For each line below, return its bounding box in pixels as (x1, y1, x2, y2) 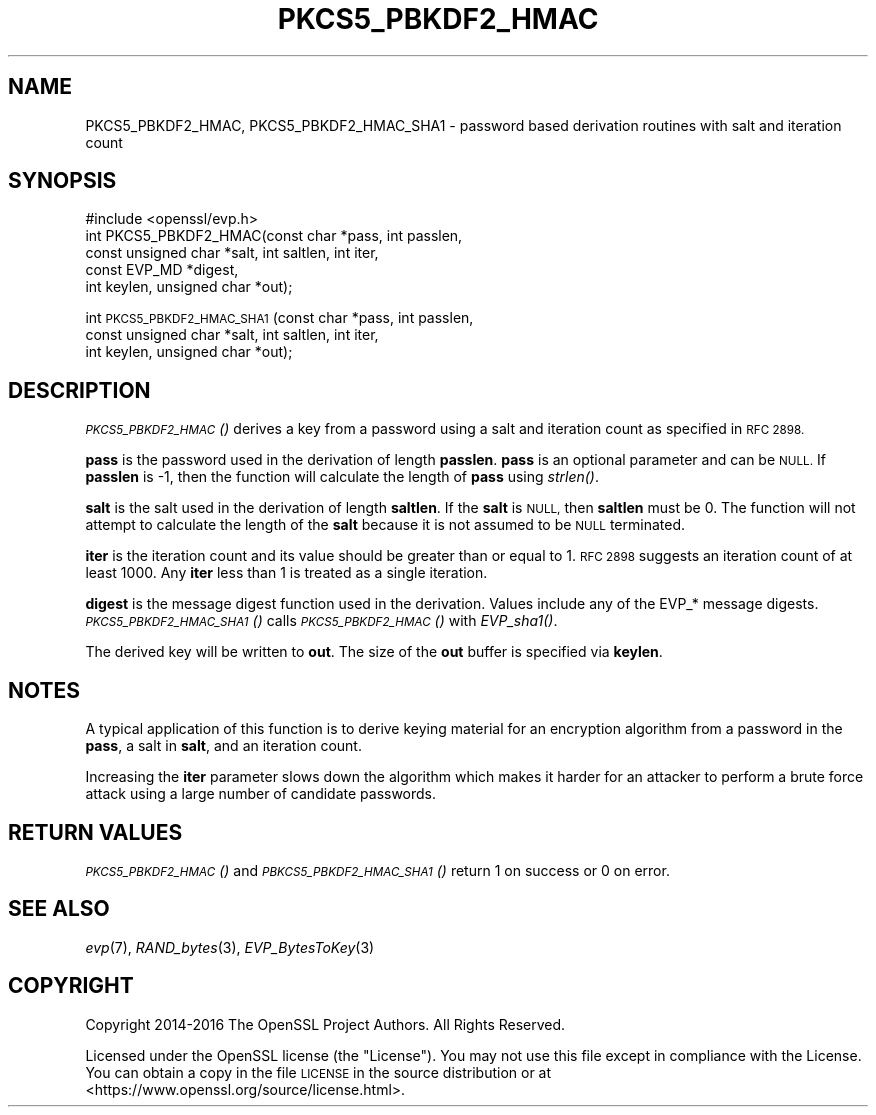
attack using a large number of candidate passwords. (85, 785, 437, 803)
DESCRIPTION (8, 377, 151, 403)
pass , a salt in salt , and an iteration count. (85, 737, 362, 755)
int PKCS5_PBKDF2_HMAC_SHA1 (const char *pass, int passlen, (85, 309, 474, 327)
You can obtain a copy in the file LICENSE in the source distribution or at (85, 1063, 552, 1081)
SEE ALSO (8, 896, 110, 922)
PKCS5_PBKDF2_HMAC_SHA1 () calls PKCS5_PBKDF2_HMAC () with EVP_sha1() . (85, 612, 558, 630)
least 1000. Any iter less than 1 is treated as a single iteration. (85, 564, 488, 582)
